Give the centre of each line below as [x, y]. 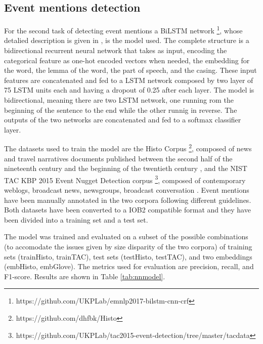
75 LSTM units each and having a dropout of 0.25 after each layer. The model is [129, 90]
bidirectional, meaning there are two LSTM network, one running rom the [119, 100]
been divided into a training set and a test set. [76, 219]
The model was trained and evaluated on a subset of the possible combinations [126, 236]
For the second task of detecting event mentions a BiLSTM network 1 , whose [123, 30]
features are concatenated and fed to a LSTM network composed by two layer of [129, 80]
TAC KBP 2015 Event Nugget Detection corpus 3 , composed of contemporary [125, 179]
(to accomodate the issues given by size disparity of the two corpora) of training [128, 247]
